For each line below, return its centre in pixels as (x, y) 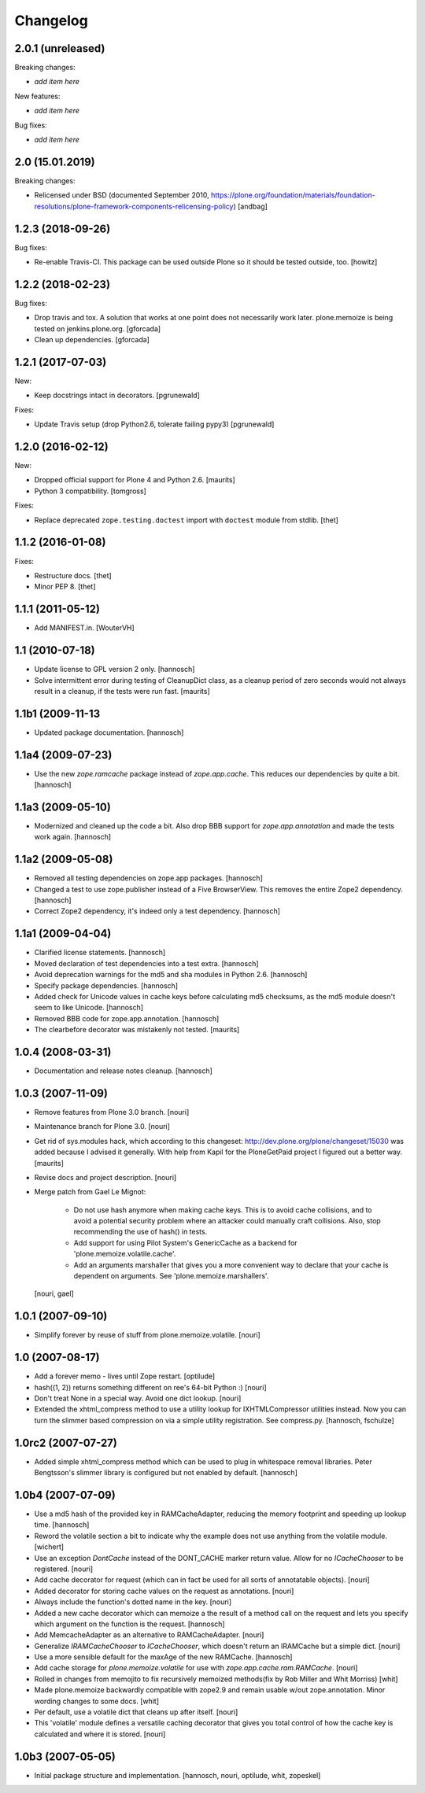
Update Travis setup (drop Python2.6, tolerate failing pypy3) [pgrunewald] (154, 424)
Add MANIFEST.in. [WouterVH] (85, 628)
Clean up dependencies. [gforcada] (92, 340)
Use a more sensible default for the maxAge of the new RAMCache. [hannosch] (163, 1657)
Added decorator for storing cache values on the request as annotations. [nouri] (164, 1591)
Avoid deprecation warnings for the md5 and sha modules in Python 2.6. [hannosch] (171, 975)
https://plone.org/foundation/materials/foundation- (293, 195)
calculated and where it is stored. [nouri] (100, 1734)
